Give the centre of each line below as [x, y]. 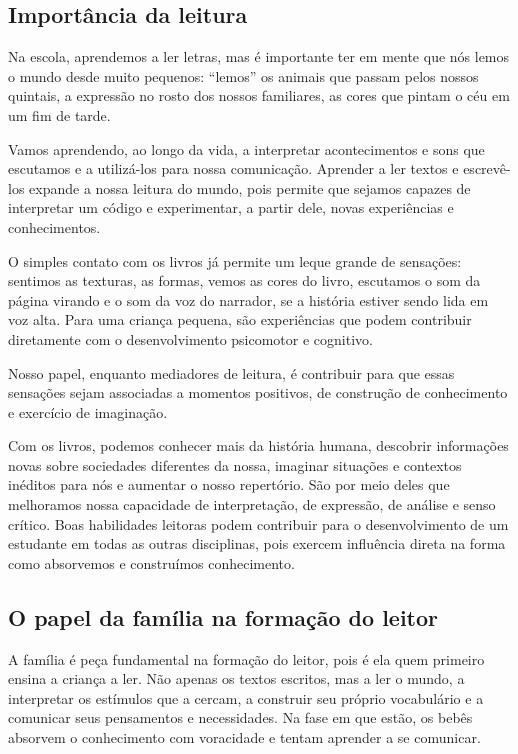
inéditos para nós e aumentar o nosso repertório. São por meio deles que [229, 484]
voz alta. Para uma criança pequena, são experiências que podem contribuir [240, 319]
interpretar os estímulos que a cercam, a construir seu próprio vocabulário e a [246, 697]
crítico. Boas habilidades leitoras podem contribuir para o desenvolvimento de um [258, 523]
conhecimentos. [54, 226]
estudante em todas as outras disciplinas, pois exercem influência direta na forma [257, 543]
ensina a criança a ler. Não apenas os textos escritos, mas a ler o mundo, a [236, 678]
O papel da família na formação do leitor [223, 616]
